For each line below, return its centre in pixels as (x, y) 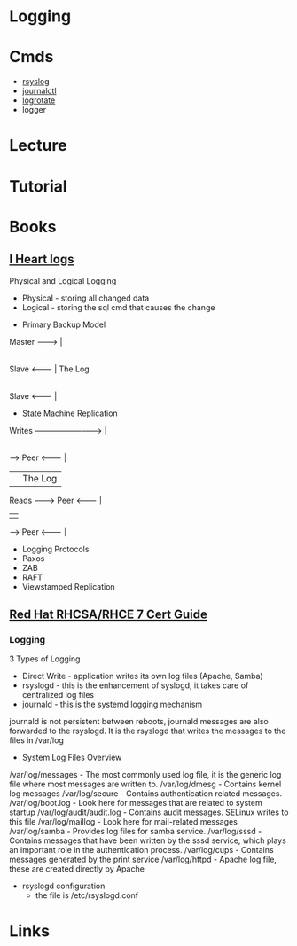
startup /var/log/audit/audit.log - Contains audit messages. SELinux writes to (149, 812)
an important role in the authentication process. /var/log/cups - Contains (141, 850)
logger (34, 110)
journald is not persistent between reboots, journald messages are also (139, 722)
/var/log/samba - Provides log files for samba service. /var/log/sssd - (136, 832)
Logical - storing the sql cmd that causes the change (118, 307)
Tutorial (39, 186)
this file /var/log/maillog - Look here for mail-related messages (123, 822)
